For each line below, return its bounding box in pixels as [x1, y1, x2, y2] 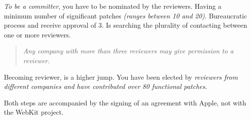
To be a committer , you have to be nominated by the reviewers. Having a [4, 1, 221, 11]
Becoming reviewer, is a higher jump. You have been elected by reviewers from [4, 71, 238, 82]
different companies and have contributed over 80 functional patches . [4, 81, 207, 91]
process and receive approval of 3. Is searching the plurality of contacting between [4, 20, 247, 30]
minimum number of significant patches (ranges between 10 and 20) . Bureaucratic [4, 10, 247, 20]
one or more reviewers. [4, 29, 71, 39]
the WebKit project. [4, 107, 64, 117]
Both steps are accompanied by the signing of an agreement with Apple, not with [4, 97, 247, 107]
